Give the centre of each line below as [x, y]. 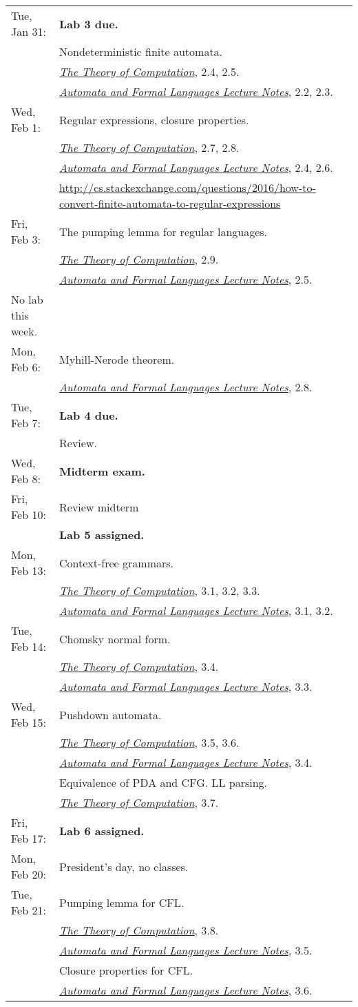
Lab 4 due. [89, 415]
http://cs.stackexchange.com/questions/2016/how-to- [188, 187]
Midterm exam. [102, 471]
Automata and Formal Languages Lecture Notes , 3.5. [186, 950]
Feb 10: [29, 515]
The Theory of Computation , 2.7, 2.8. [149, 147]
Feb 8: [26, 479]
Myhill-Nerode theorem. [117, 359]
